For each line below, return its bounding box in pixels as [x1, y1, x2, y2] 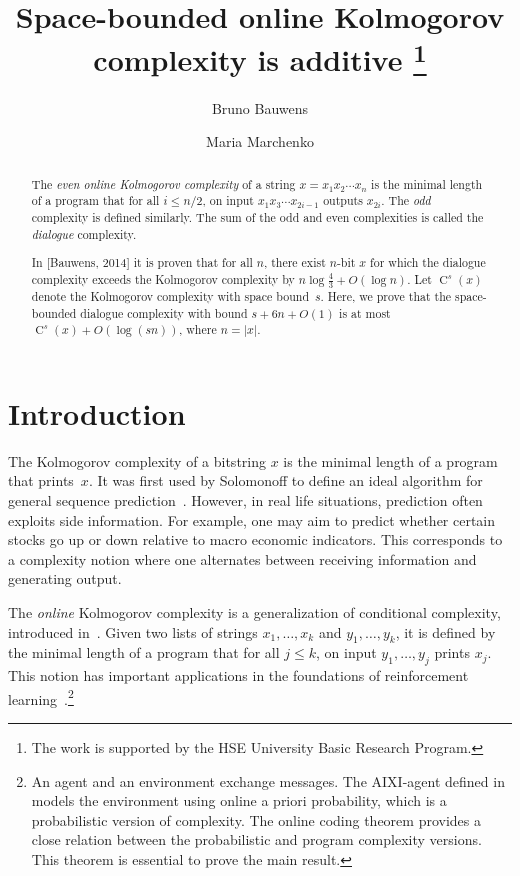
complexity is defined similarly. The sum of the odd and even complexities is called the [31, 208, 484, 225]
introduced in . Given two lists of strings [8, 621, 258, 642]
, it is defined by [395, 621, 496, 642]
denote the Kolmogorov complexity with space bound [31, 287, 310, 304]
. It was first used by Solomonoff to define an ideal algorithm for [88, 470, 483, 491]
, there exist [263, 254, 326, 271]
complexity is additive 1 [93, 35, 427, 80]
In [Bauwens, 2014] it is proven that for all [31, 254, 253, 271]
